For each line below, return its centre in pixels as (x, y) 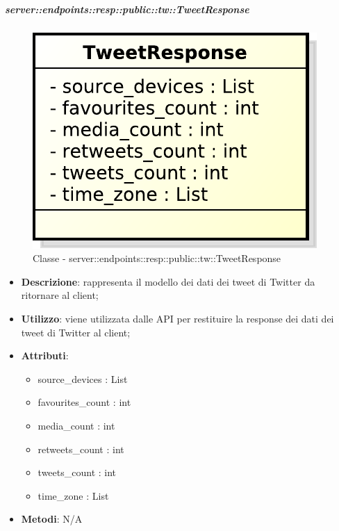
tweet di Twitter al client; (76, 332)
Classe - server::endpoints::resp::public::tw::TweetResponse (157, 258)
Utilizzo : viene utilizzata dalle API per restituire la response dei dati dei (177, 318)
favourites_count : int (84, 402)
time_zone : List (73, 495)
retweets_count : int (81, 449)
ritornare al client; (60, 295)
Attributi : (45, 356)
